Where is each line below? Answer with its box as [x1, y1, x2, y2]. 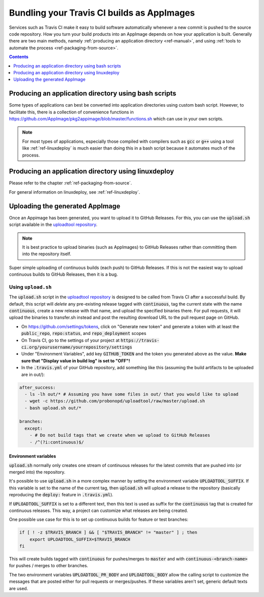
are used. [9, 585, 28, 591]
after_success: [19, 384, 56, 390]
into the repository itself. [22, 251, 71, 257]
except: [24, 425, 43, 431]
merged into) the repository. [9, 469, 66, 475]
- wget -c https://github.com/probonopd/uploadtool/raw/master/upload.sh [24, 398, 205, 404]
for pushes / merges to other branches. [9, 563, 88, 569]
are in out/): [21, 372, 45, 377]
